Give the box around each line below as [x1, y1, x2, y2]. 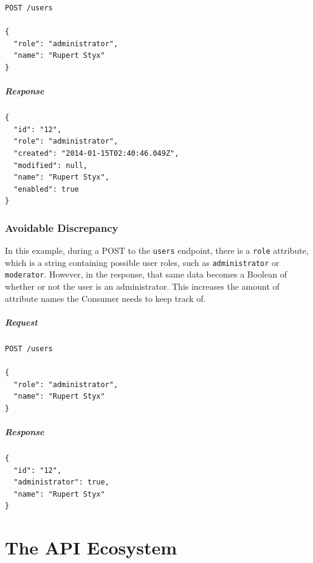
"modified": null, [13, 161, 88, 170]
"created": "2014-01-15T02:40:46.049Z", [13, 149, 179, 158]
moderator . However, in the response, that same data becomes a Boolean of [5, 268, 287, 281]
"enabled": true [13, 184, 79, 194]
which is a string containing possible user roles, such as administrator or [5, 256, 280, 268]
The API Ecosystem [5, 535, 177, 560]
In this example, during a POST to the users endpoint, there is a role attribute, [5, 244, 309, 257]
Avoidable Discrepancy [5, 220, 119, 235]
